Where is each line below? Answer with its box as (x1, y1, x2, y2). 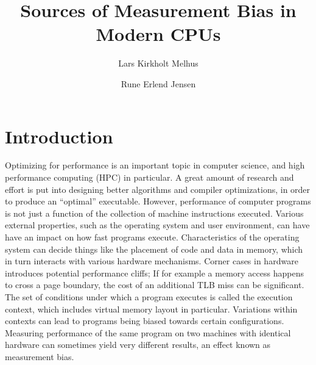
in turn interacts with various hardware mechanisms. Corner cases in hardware (5, 255, 298, 267)
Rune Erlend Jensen (121, 77, 196, 90)
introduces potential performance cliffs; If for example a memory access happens (5, 266, 304, 279)
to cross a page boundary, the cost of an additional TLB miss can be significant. (5, 278, 304, 291)
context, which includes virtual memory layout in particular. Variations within (5, 302, 298, 315)
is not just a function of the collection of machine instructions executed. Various (5, 206, 304, 219)
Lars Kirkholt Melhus (118, 57, 198, 70)
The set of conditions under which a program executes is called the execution (5, 290, 293, 303)
